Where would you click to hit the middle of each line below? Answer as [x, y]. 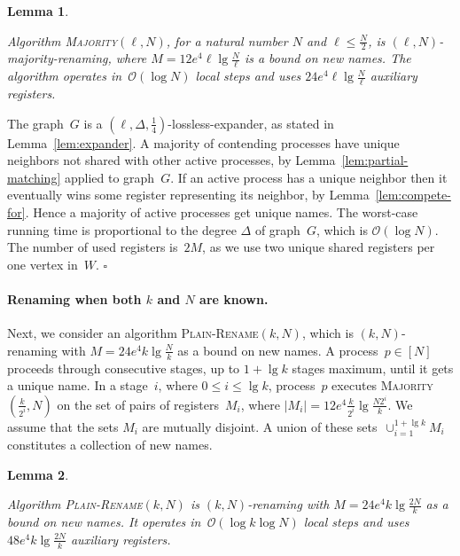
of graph [277, 229]
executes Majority [382, 385]
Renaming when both [74, 299]
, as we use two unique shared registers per [319, 247]
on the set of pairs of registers [138, 404]
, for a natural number [227, 40]
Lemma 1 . [38, 11]
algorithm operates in [65, 76]
